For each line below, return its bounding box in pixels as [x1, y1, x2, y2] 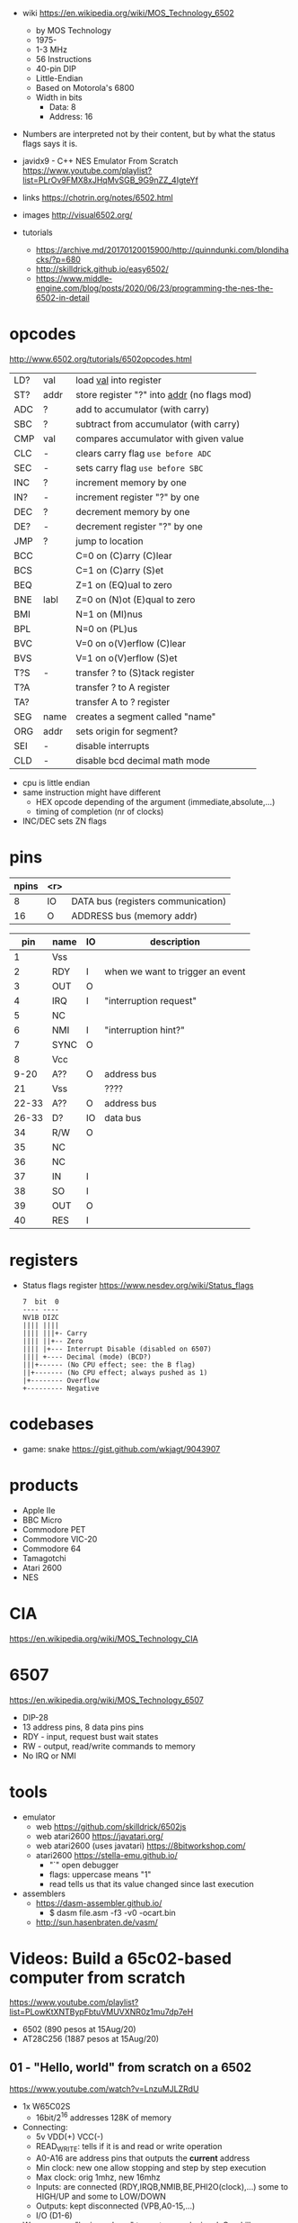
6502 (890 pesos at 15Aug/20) [22, 2024, 136, 2035]
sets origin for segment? [75, 725, 178, 737]
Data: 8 [48, 102, 76, 112]
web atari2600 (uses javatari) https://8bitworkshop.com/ [35, 1840, 246, 1851]
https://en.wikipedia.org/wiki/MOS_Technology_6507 [9, 1694, 204, 1705]
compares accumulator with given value [75, 432, 244, 445]
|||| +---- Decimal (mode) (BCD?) [22, 1352, 152, 1361]
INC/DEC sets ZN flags [22, 815, 108, 827]
